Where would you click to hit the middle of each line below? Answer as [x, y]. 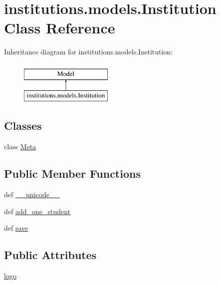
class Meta [20, 146]
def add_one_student [37, 211]
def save [16, 228]
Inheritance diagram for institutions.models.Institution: [89, 52]
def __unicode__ [32, 194]
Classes [23, 126]
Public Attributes [50, 255]
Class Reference [60, 28]
